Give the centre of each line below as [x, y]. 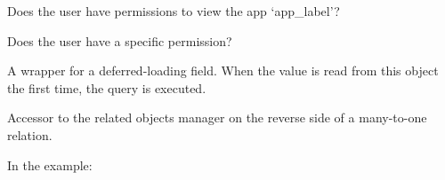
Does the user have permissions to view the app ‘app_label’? [174, 11]
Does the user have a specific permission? [120, 40]
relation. [30, 134]
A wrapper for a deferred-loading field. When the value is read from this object [223, 70]
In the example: [50, 164]
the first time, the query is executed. [107, 87]
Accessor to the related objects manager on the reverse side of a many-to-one [217, 117]
